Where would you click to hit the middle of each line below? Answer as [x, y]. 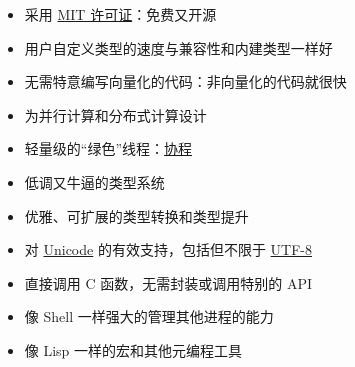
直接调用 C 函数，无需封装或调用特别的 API [168, 282]
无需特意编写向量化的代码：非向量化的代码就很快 [185, 81]
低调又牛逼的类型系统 [94, 181]
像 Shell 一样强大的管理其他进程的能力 [149, 316]
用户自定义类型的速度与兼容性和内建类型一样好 [178, 47]
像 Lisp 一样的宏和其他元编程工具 [133, 349]
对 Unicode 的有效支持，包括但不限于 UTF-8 [168, 249]
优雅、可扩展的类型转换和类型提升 [136, 215]
